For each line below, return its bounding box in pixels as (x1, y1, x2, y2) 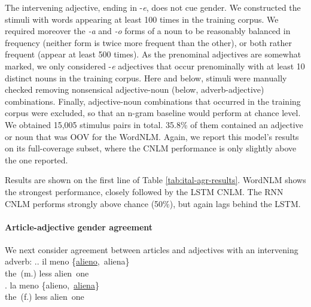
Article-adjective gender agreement (5, 220, 153, 233)
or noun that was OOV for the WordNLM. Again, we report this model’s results (5, 130, 299, 142)
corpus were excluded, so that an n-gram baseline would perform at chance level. (5, 107, 301, 119)
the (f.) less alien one (5, 290, 84, 303)
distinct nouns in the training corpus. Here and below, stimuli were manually (5, 71, 287, 84)
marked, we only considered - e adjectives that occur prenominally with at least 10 (5, 59, 305, 72)
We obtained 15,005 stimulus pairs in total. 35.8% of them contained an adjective (5, 118, 303, 130)
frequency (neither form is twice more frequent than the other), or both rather (5, 36, 292, 48)
